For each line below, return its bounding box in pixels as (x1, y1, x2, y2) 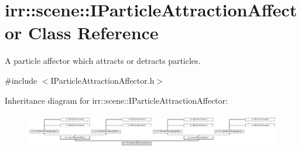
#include (5, 74, 37, 86)
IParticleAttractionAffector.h (50, 74, 155, 86)
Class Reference (28, 21, 159, 45)
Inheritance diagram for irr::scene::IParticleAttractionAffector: (5, 94, 228, 106)
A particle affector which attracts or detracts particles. (5, 54, 201, 67)
